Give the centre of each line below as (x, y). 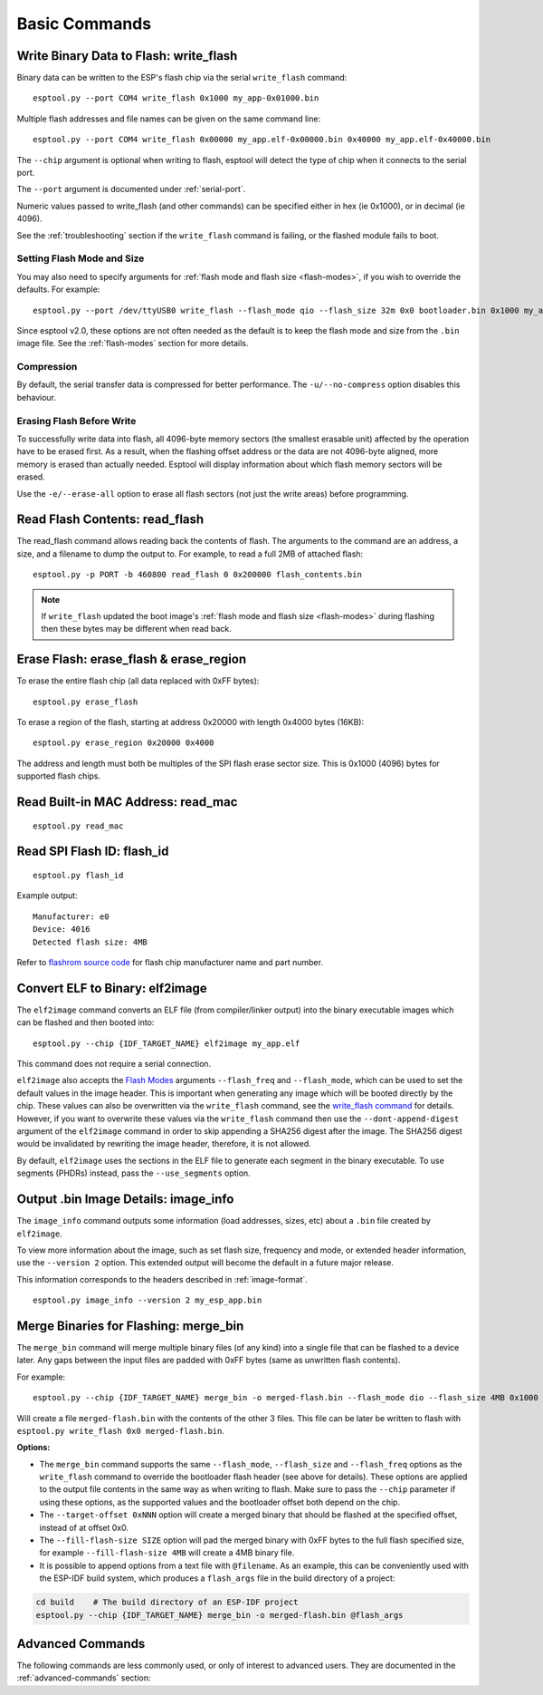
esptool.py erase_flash (86, 702)
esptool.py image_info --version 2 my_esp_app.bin (148, 1300)
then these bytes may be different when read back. (137, 629)
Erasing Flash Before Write (76, 421)
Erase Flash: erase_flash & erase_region (132, 659)
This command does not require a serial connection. (114, 1064)
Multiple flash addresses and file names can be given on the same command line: (169, 119)
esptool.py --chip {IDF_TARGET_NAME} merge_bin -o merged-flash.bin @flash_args (219, 1615)
